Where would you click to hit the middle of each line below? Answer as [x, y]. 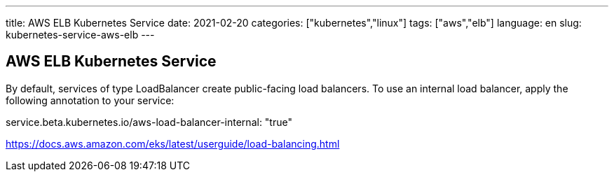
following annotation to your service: [90, 100]
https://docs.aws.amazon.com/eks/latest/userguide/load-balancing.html [173, 143]
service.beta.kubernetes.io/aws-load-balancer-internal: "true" [149, 122]
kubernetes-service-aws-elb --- [80, 35]
